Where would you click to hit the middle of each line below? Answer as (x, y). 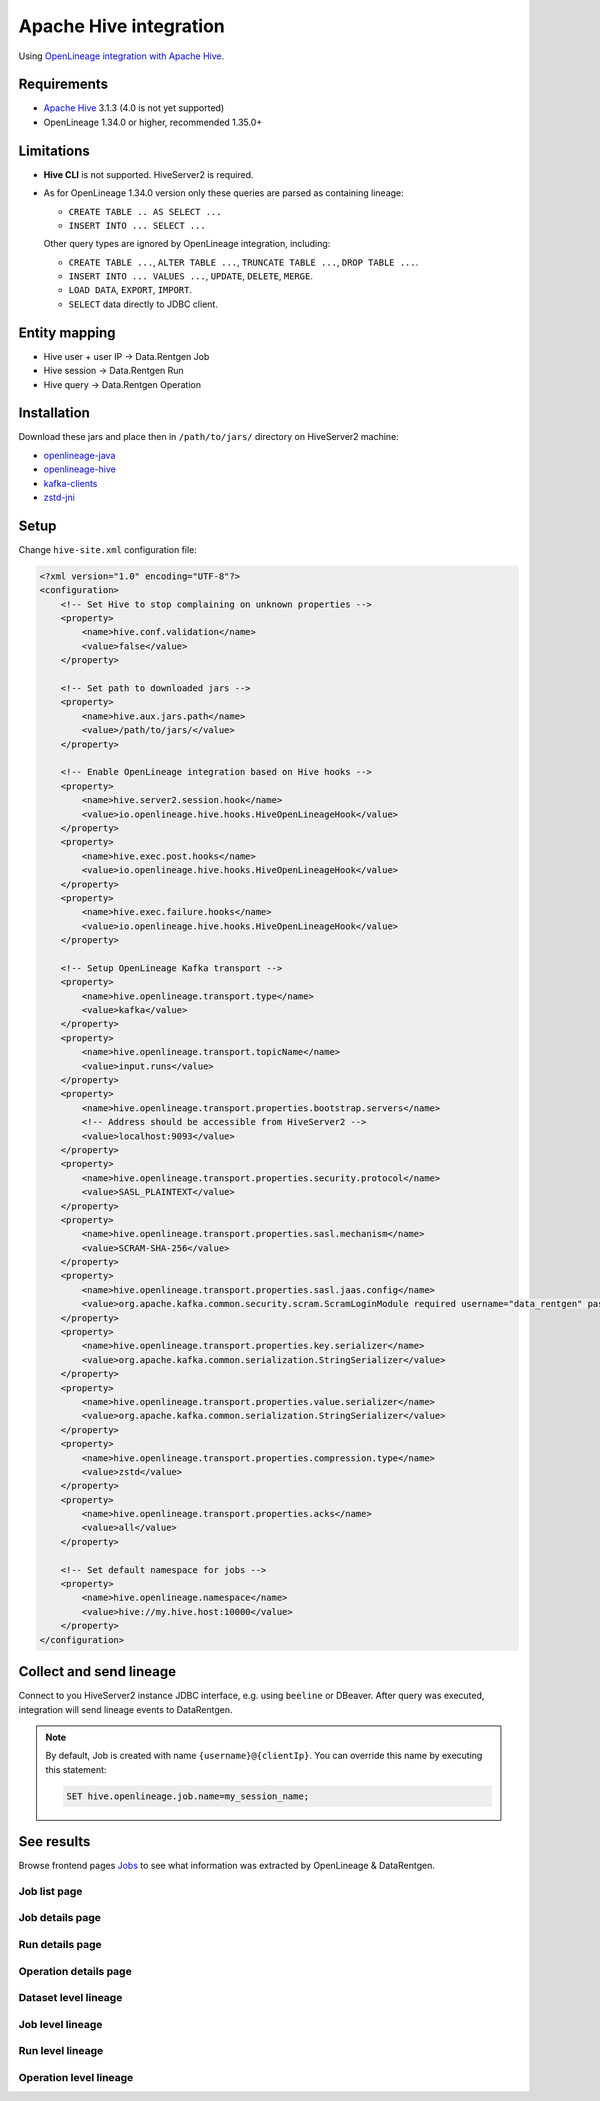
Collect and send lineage (97, 1671)
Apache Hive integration (121, 26)
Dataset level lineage (70, 1998)
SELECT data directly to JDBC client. (143, 304)
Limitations (54, 150)
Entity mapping (67, 332)
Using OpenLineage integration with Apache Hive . (121, 56)
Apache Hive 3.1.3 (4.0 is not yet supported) (134, 108)
